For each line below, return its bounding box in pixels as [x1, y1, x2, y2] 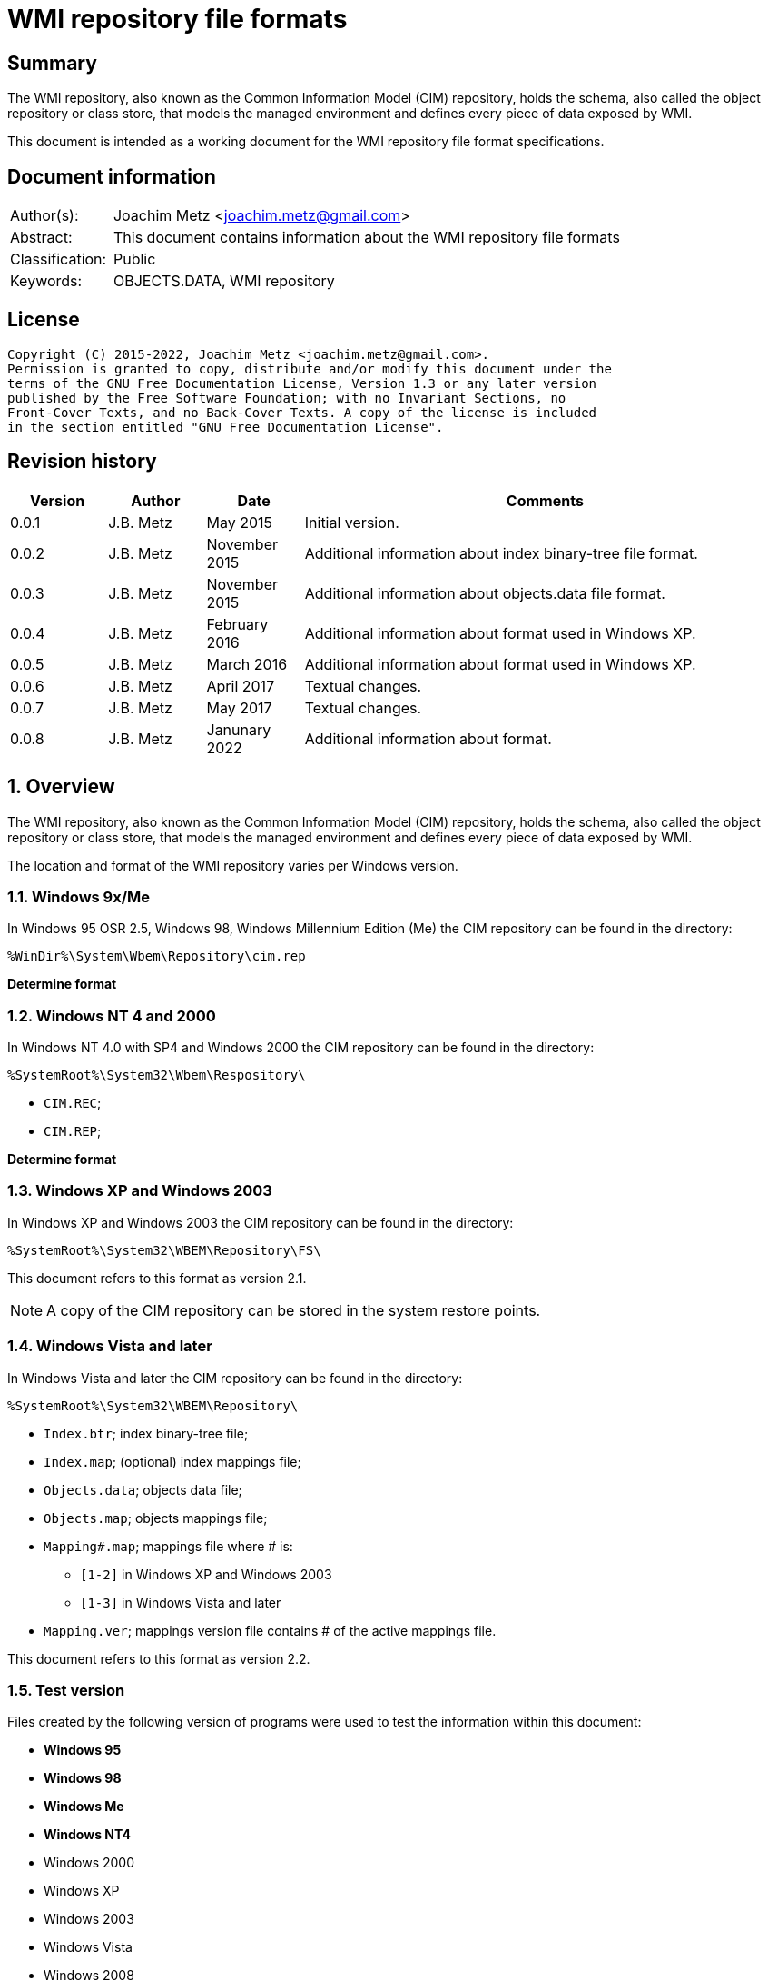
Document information [7, 164, 216, 188]
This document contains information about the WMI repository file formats [113, 228, 620, 247]
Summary [7, 51, 97, 75]
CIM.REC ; [44, 1095, 102, 1111]
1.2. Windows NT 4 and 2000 [7, 1006, 216, 1025]
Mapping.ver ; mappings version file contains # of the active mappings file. [44, 1622, 497, 1638]
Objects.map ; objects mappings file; [44, 1509, 268, 1526]
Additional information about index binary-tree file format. [304, 543, 698, 562]
